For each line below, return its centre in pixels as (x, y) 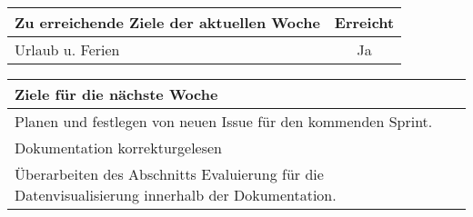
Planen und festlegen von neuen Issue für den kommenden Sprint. (224, 121)
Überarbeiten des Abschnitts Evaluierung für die (169, 174)
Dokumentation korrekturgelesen (119, 148)
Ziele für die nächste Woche (116, 94)
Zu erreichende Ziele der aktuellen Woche (167, 22)
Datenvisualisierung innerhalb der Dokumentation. (176, 195)
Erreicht (364, 22)
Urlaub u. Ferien (67, 49)
